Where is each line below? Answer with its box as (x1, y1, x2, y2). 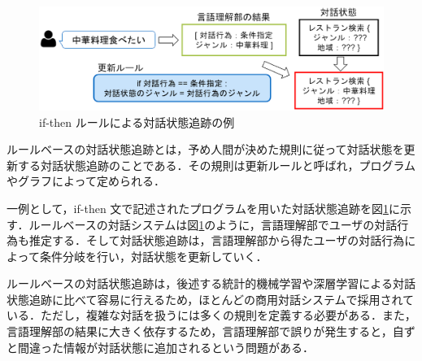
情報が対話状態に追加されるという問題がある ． (63, 338, 314, 355)
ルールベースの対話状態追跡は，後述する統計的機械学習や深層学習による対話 (7, 275, 415, 292)
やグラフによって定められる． (7, 172, 165, 189)
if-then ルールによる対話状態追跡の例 (39, 113, 235, 130)
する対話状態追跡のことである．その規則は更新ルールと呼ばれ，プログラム (17, 156, 416, 173)
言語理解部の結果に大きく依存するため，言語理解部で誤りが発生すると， (7, 323, 393, 340)
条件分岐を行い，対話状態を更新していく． (39, 247, 268, 264)
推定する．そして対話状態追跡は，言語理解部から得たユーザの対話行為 (28, 232, 405, 249)
